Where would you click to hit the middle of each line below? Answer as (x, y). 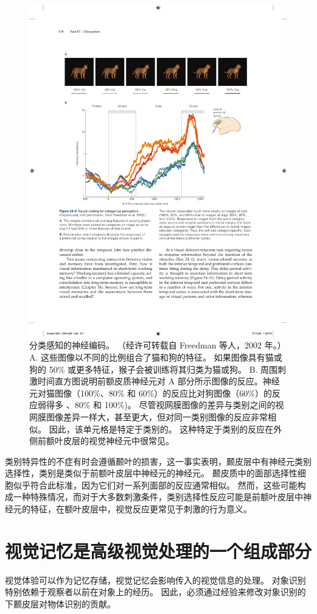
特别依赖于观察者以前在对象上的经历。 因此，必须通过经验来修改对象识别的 (155, 592)
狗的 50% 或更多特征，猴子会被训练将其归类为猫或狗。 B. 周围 (154, 369)
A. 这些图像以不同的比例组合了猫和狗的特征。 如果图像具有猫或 (156, 357)
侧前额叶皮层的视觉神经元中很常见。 (102, 441)
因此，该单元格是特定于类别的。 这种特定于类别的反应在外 (165, 429)
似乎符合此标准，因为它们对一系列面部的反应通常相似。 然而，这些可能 (155, 485)
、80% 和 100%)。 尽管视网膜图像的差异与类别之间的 (171, 405)
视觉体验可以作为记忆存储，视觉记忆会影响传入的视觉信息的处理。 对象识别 (155, 580)
